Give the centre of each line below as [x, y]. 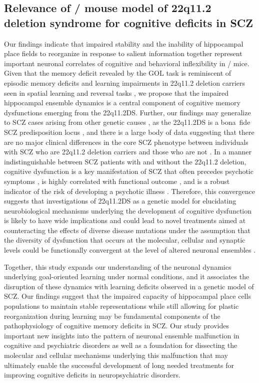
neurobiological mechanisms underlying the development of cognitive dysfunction [128, 210]
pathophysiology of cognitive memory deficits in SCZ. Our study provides [117, 326]
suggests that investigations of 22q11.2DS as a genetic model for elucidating [120, 201]
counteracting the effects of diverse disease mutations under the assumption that [127, 230]
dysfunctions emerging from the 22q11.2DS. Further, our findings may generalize [127, 112]
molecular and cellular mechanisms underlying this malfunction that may [116, 355]
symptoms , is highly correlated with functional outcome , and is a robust [117, 181]
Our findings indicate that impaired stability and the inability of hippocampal [124, 43]
